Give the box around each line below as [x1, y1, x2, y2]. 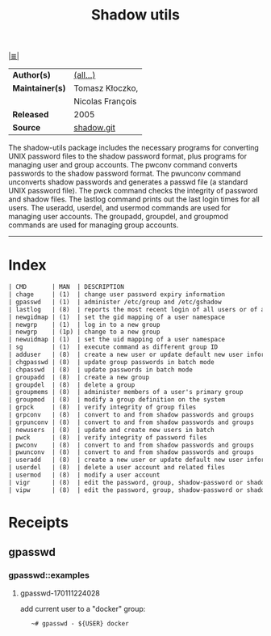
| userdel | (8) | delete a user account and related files [8, 464, 226, 472]
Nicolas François [73, 95, 137, 107]
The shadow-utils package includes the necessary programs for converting [8, 143, 260, 153]
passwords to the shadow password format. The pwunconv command [8, 168, 241, 179]
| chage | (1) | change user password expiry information [8, 290, 226, 299]
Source [12, 122, 41, 134]
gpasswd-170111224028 [19, 588, 101, 598]
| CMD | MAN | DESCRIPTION [8, 283, 125, 291]
